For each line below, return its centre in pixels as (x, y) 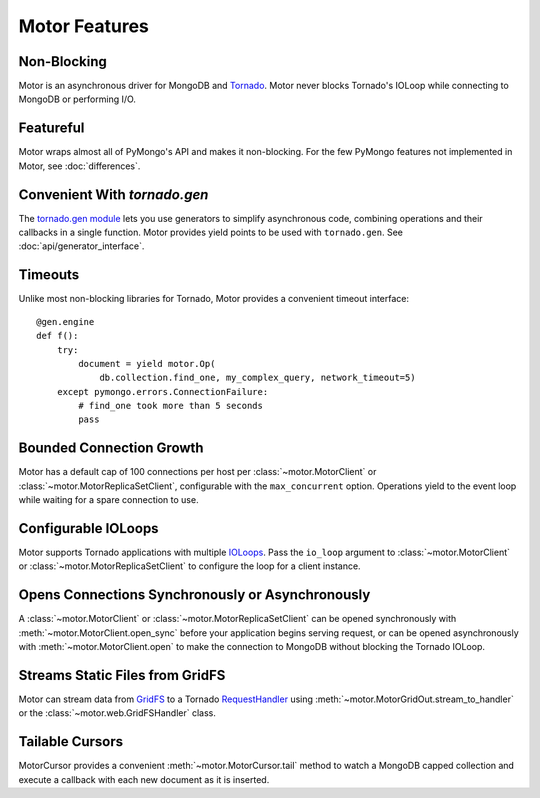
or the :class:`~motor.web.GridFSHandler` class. (117, 713)
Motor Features (84, 26)
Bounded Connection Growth (111, 448)
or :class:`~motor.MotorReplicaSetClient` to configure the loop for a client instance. (189, 566)
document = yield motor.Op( (147, 363)
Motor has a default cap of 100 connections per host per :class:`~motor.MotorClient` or (197, 472)
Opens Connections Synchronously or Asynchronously (194, 595)
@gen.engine (65, 321)
